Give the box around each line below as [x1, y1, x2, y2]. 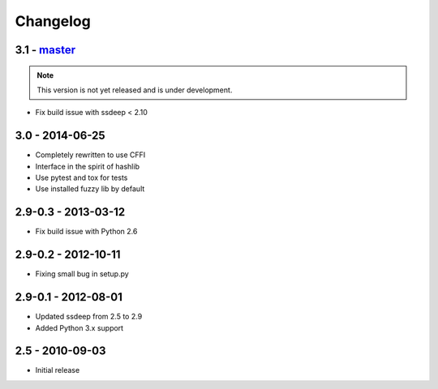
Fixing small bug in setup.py [35, 269, 129, 279]
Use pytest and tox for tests [35, 173, 128, 182]
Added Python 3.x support [35, 323, 124, 332]
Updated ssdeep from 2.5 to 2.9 [35, 312, 143, 322]
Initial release [35, 365, 80, 375]
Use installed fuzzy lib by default [35, 184, 145, 194]
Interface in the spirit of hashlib [35, 161, 140, 171]
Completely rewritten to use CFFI [35, 150, 146, 160]
